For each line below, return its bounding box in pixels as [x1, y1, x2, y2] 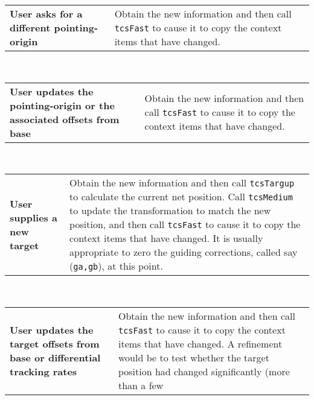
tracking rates [10, 364, 77, 378]
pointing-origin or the [10, 98, 115, 112]
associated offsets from [10, 112, 120, 126]
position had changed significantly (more [118, 364, 290, 378]
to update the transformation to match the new [69, 203, 271, 218]
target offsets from [10, 336, 100, 351]
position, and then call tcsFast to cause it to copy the [69, 217, 301, 232]
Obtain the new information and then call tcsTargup [69, 176, 295, 190]
